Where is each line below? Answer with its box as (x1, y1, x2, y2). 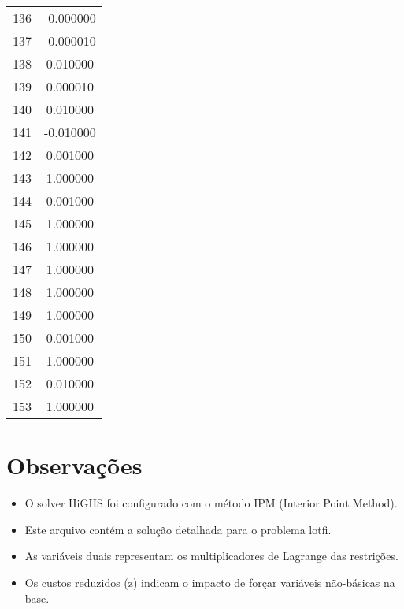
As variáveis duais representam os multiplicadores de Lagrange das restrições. (24, 548, 398, 564)
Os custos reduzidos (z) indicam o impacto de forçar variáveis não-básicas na (24, 574, 395, 590)
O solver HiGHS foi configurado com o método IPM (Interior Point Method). (24, 495, 398, 511)
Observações (6, 449, 143, 481)
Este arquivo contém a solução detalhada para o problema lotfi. (24, 521, 332, 537)
